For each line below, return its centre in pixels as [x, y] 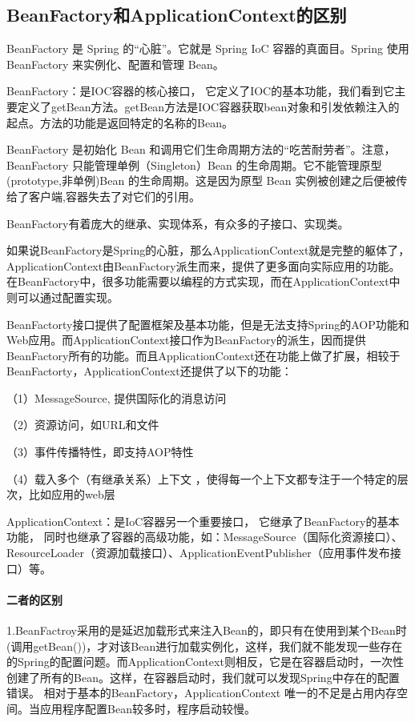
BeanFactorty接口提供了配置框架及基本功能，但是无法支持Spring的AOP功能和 [208, 324]
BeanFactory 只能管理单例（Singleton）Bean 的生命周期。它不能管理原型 [194, 164]
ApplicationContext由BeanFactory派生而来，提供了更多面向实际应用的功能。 [203, 265]
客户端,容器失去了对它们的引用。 [114, 196]
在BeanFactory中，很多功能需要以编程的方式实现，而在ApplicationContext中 [203, 281]
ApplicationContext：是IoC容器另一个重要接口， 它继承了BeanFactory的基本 [203, 521]
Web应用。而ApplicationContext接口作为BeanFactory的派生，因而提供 [186, 340]
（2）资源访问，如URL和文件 [83, 425]
